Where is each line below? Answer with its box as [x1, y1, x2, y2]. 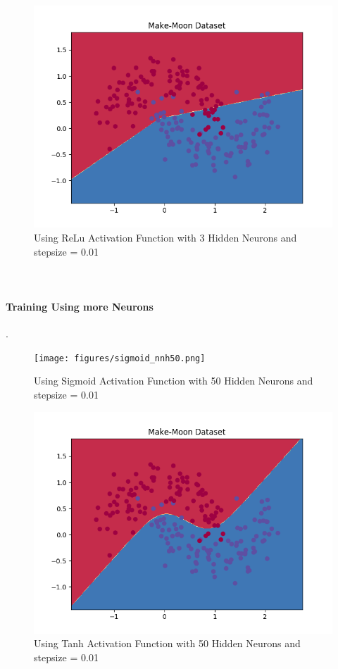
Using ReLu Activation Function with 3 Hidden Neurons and [34, 230, 297, 244]
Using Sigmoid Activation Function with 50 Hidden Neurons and [34, 373, 313, 388]
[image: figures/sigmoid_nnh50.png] [34, 353, 206, 363]
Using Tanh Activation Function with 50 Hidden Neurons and [34, 636, 301, 651]
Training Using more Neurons [6, 299, 154, 313]
